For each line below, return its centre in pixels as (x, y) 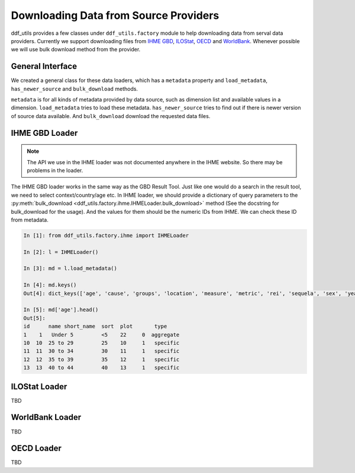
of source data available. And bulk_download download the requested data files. (111, 116)
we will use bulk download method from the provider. (76, 50)
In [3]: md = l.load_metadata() (70, 268)
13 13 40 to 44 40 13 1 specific (101, 368)
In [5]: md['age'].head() (61, 310)
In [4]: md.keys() (50, 285)
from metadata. (30, 220)
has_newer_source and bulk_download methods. (75, 89)
